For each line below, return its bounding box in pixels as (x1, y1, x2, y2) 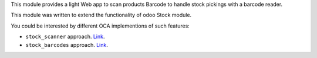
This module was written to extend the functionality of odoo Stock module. (11, 12, 192, 19)
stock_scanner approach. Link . (25, 33, 105, 40)
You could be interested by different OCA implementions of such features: (11, 22, 190, 29)
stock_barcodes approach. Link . (25, 41, 108, 48)
